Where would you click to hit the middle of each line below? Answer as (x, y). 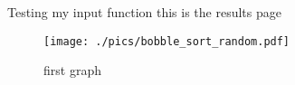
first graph (72, 70)
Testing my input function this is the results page (144, 12)
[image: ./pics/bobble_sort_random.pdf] (167, 41)
